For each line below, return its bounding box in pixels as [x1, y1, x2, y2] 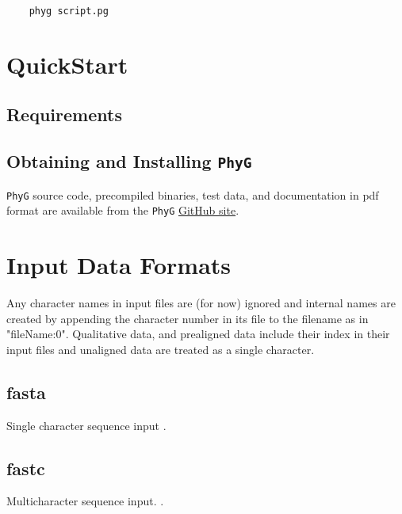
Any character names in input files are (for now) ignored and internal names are [6, 295, 396, 311]
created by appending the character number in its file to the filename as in [6, 310, 369, 326]
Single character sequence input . [6, 417, 167, 433]
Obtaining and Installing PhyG [6, 149, 252, 173]
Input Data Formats [6, 249, 232, 281]
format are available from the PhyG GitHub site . [6, 202, 239, 219]
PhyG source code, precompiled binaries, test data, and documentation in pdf [6, 186, 379, 203]
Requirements [6, 102, 122, 127]
